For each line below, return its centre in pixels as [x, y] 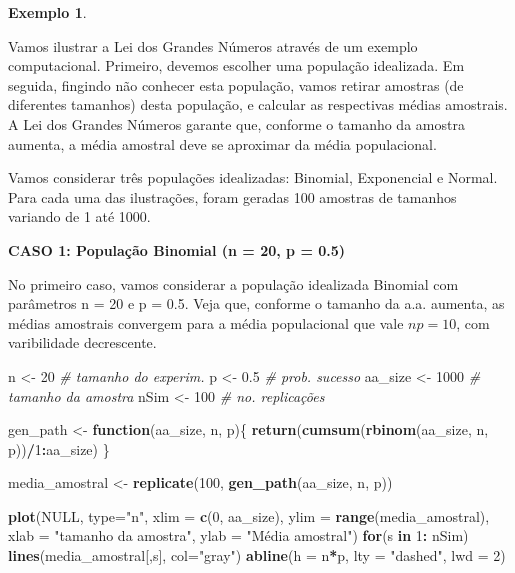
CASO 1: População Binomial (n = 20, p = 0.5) [177, 249]
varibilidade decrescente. [82, 342]
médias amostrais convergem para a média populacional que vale [206, 322]
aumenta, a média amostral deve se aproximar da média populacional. [222, 143]
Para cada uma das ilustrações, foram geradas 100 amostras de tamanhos [232, 196]
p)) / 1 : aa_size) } [59, 448]
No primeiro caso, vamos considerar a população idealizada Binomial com [233, 283]
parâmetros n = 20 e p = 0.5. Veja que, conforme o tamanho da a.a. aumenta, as [256, 303]
